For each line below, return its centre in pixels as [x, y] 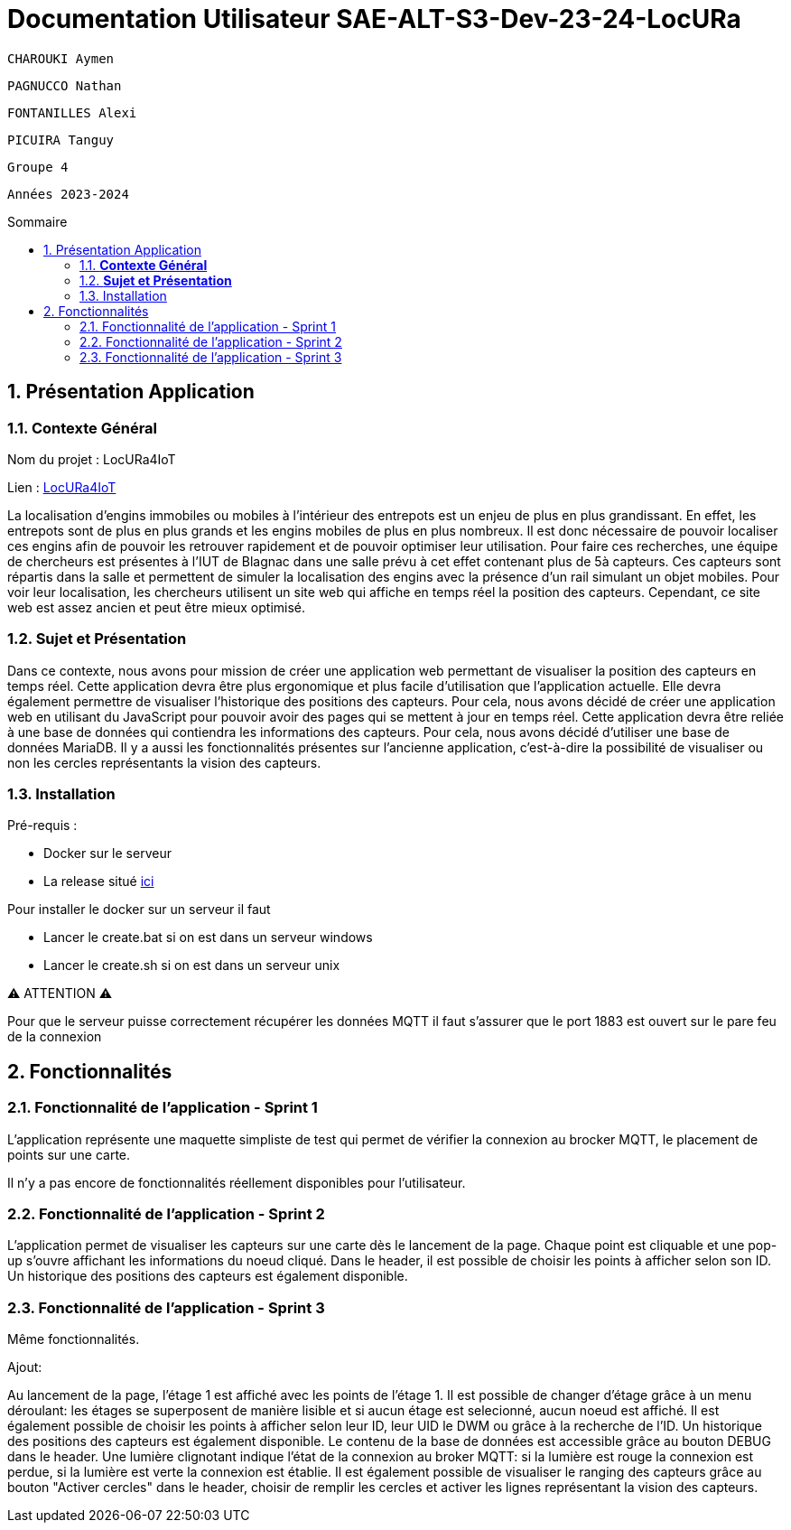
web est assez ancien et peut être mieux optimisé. [157, 607]
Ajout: [25, 1367]
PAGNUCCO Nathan [65, 85]
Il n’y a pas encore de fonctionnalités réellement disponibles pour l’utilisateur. [237, 1182]
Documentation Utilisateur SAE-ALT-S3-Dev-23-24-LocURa [374, 19]
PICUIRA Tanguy [61, 140]
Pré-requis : [42, 826]
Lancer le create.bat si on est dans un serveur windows [208, 938]
